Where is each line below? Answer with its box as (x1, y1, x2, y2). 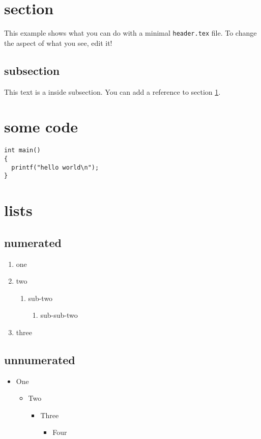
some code (4, 116, 78, 137)
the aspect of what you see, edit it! (4, 37, 112, 48)
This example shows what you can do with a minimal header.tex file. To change (4, 28, 257, 38)
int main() (4, 147, 41, 154)
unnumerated (4, 351, 75, 367)
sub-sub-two (40, 310, 78, 320)
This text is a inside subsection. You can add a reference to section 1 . (4, 86, 221, 97)
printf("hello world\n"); (11, 163, 99, 171)
